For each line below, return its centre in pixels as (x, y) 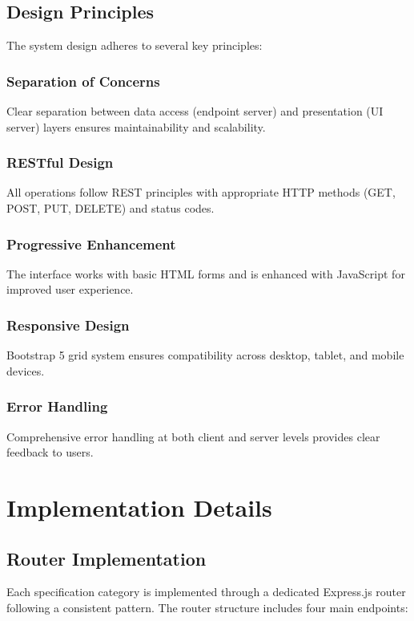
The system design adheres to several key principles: (135, 45)
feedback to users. (50, 452)
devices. (26, 370)
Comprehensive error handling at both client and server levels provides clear (193, 436)
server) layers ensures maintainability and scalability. (136, 126)
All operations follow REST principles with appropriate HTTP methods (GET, (201, 192)
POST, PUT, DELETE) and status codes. (111, 208)
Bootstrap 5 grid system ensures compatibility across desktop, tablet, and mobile (205, 355)
